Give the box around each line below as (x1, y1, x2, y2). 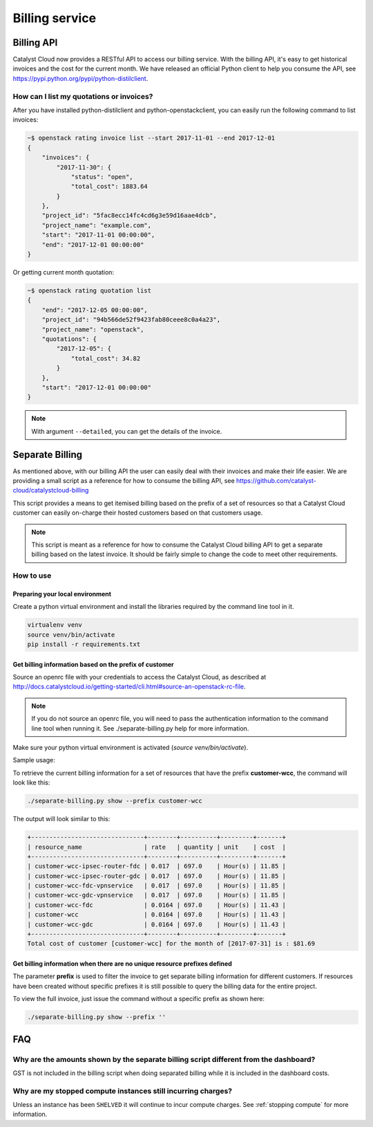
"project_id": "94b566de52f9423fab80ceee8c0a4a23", (41, 315, 221, 324)
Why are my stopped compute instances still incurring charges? (12, 1086, 233, 1096)
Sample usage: (12, 756, 55, 764)
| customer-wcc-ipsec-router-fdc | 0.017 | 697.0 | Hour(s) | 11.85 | (27, 862, 287, 870)
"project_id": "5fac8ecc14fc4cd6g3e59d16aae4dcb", (41, 212, 217, 219)
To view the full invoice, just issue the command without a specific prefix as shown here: (12, 995, 265, 1003)
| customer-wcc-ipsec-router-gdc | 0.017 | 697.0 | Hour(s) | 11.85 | (27, 872, 287, 880)
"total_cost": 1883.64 (70, 183, 148, 190)
